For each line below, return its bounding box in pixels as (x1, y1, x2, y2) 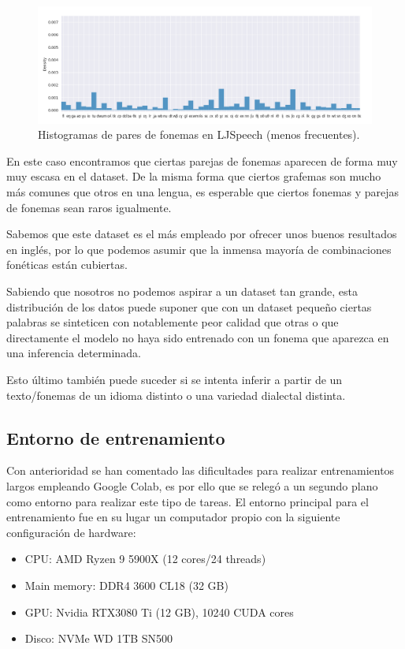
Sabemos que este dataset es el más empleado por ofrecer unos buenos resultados (6, 226, 397, 242)
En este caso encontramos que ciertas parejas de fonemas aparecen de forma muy (6, 152, 398, 169)
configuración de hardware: (6, 524, 136, 540)
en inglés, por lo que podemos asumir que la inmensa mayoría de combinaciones (6, 241, 392, 257)
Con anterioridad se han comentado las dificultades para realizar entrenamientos (6, 462, 395, 479)
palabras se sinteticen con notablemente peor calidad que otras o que (6, 314, 339, 330)
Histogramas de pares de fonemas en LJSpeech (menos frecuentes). (38, 126, 360, 143)
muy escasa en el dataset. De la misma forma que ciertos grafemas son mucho (6, 168, 381, 185)
